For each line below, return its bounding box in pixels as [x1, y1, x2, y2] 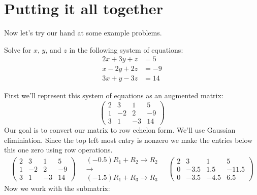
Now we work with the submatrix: [4, 183, 110, 193]
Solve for [4, 44, 31, 55]
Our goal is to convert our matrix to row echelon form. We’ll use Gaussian [4, 125, 236, 135]
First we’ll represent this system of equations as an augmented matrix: [4, 90, 223, 101]
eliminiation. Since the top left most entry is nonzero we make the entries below [4, 134, 253, 145]
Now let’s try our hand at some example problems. [4, 27, 162, 38]
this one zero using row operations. [4, 144, 113, 155]
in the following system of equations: [69, 44, 183, 55]
